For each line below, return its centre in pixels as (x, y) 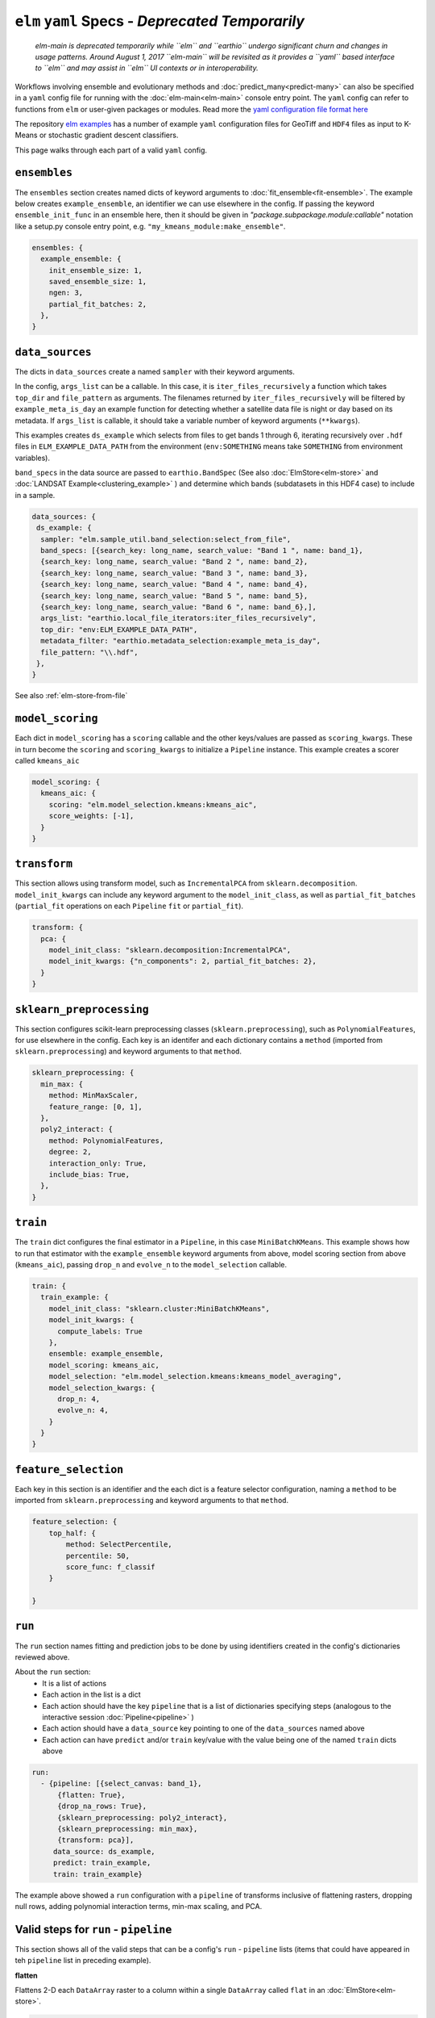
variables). (32, 458)
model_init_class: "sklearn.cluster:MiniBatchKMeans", (159, 1308)
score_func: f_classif (111, 1567)
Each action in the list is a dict (91, 1694)
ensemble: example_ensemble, (106, 1354)
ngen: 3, (66, 293)
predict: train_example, (102, 1863)
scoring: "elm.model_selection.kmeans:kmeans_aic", (153, 804)
